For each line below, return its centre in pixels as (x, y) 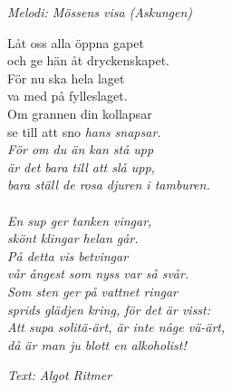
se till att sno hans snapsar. (84, 131)
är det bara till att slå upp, (81, 166)
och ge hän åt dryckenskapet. (89, 60)
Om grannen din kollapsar (80, 113)
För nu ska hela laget (66, 78)
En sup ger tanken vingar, (80, 220)
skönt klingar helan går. (73, 238)
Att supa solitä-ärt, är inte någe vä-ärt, (116, 327)
